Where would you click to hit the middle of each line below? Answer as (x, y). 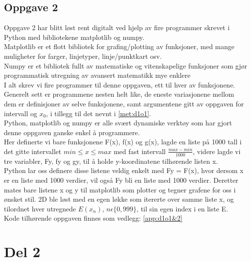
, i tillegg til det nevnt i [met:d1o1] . (99, 113)
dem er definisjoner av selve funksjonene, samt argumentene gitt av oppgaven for (124, 103)
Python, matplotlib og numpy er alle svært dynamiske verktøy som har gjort (118, 123)
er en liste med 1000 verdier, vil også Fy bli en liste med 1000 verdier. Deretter (121, 180)
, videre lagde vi (217, 151)
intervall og (21, 113)
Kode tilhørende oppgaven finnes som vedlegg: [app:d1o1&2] (93, 218)
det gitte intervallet (33, 151)
